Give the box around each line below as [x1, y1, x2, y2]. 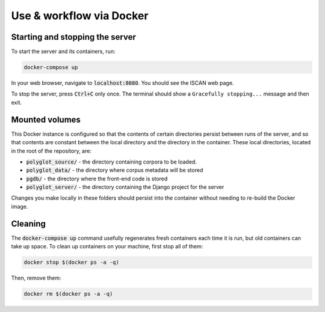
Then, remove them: [11, 274, 61, 282]
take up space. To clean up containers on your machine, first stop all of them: [11, 243, 203, 250]
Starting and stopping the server [11, 32, 137, 42]
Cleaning [11, 218, 46, 228]
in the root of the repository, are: [11, 147, 91, 154]
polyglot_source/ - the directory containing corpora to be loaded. [26, 158, 197, 165]
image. [11, 203, 28, 210]
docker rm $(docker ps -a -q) [23, 290, 113, 298]
